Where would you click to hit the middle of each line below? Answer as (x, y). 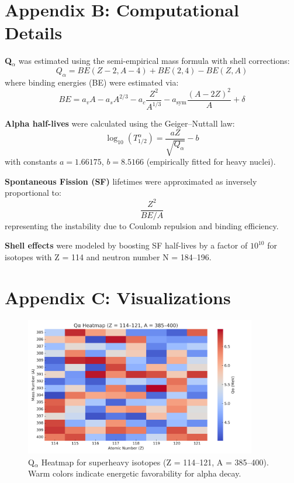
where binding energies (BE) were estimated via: (92, 82)
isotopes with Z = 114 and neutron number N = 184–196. (108, 256)
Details (34, 33)
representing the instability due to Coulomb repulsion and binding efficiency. (142, 225)
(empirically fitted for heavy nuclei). (211, 161)
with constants (31, 161)
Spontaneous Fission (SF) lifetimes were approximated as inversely (131, 181)
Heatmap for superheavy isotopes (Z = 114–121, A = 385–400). (155, 462)
